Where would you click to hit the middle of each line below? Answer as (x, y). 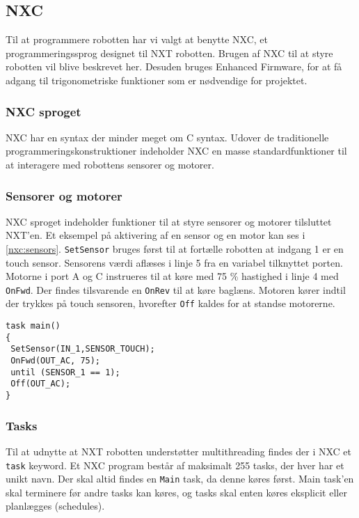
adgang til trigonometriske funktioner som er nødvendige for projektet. (157, 80)
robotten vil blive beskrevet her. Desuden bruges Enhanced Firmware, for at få (174, 66)
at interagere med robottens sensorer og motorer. (110, 164)
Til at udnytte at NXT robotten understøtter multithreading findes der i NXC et (178, 451)
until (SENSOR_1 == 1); (65, 372)
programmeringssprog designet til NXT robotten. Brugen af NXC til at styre (169, 53)
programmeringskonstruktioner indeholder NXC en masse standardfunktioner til (176, 151)
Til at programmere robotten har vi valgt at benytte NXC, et (137, 39)
